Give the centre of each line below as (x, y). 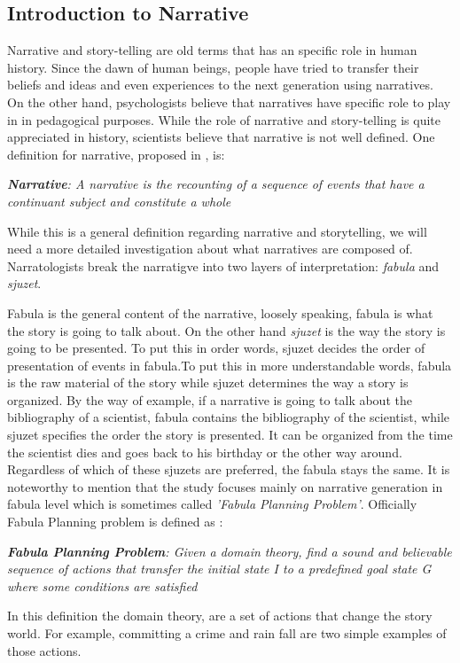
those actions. (44, 650)
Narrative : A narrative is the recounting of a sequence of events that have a (216, 184)
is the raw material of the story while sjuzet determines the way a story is (208, 382)
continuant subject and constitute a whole (119, 201)
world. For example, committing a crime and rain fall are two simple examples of (227, 633)
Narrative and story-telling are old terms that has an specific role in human (212, 50)
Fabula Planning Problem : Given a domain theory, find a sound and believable (230, 551)
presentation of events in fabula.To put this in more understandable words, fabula (230, 365)
